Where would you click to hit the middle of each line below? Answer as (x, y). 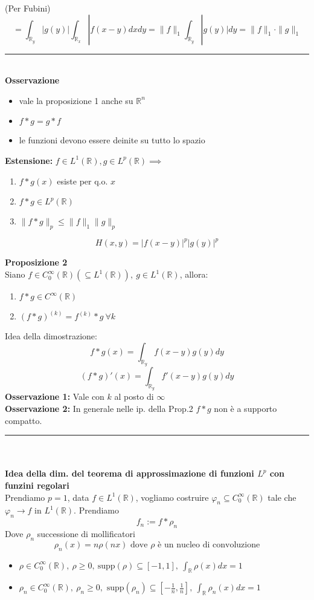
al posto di (134, 396)
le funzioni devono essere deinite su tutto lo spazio (112, 140)
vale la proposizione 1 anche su (76, 100)
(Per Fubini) (28, 8)
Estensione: (29, 160)
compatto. (24, 420)
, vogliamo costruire (172, 497)
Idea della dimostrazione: (51, 336)
